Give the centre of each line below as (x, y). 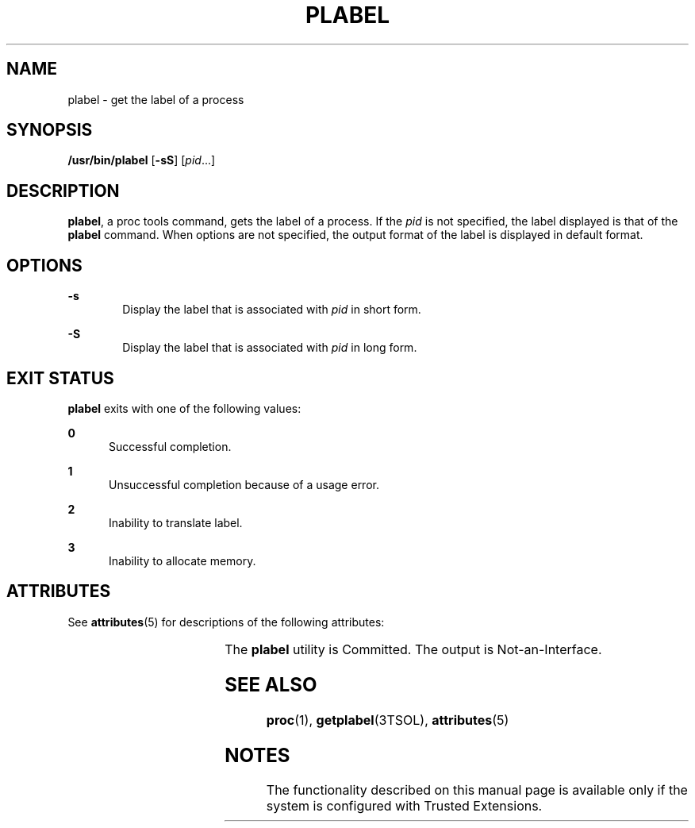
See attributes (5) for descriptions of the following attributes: (226, 622)
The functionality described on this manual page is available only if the (477, 790)
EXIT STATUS (60, 378)
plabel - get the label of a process (156, 99)
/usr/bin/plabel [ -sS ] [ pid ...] (142, 160)
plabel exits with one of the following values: (184, 408)
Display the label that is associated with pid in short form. (272, 310)
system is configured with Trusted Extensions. (404, 806)
